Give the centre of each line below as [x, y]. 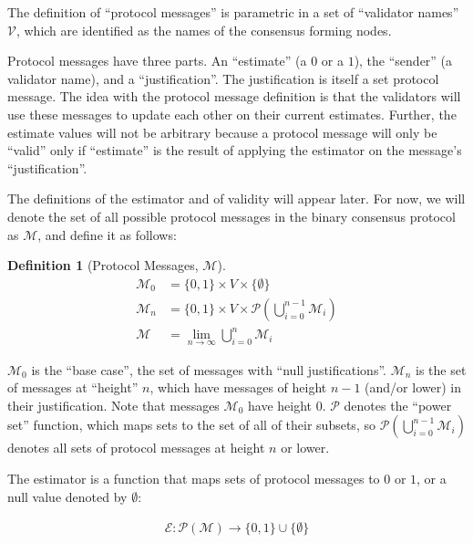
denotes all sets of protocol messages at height [136, 448]
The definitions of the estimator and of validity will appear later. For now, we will [236, 198]
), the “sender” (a [403, 61]
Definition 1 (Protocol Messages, [103, 265]
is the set [441, 369]
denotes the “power [398, 405]
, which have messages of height [238, 387]
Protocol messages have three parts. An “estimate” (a [157, 61]
